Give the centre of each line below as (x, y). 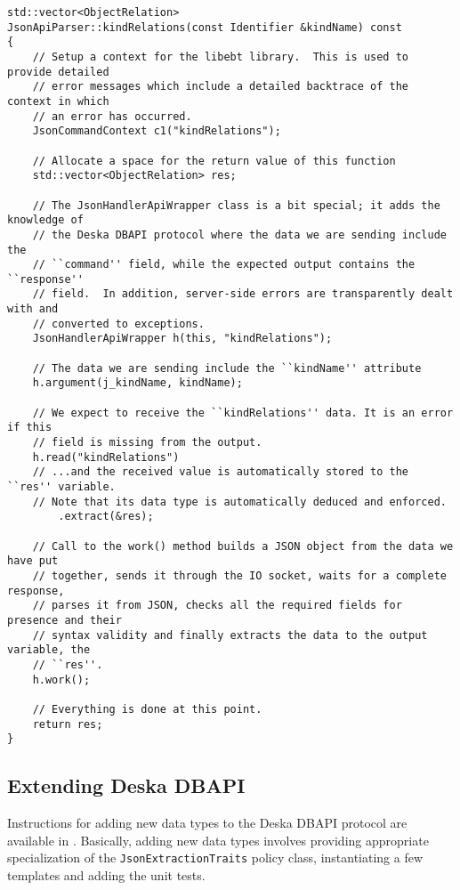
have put (33, 561)
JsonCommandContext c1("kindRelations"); (157, 131)
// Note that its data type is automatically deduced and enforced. (239, 502)
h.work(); (61, 680)
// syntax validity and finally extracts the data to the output (230, 635)
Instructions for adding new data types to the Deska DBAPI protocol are (207, 823)
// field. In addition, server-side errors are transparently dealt (243, 294)
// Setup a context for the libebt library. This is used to (221, 57)
